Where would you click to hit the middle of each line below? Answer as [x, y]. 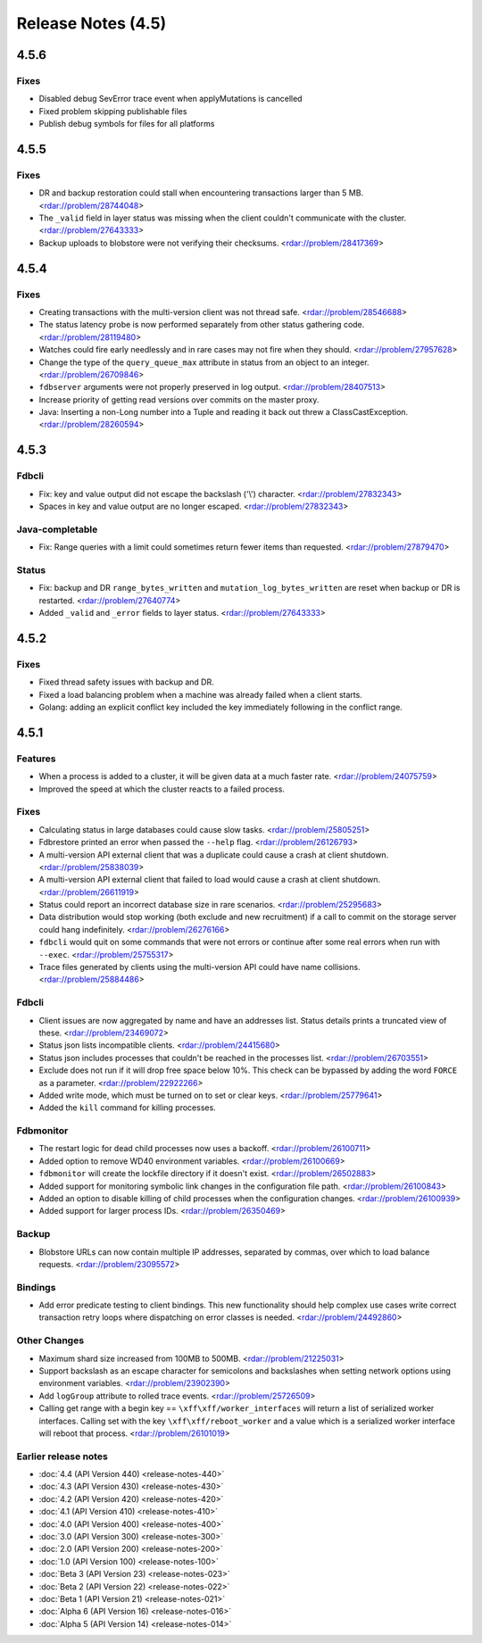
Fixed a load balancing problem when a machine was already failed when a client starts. [201, 694]
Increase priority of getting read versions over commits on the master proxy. [179, 399]
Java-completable [57, 529]
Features [36, 759]
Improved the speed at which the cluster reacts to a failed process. [162, 789]
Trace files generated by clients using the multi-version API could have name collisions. [199, 967]
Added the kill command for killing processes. [127, 1108]
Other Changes [50, 1340]
